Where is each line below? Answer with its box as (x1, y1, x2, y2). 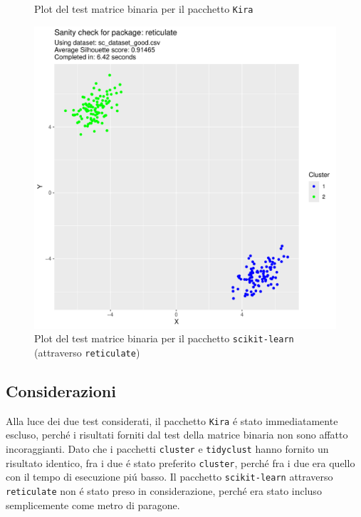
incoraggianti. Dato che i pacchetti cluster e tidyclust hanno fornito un (6, 441, 329, 456)
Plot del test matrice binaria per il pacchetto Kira (34, 1, 253, 16)
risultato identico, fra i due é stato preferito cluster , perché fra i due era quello (6, 455, 355, 470)
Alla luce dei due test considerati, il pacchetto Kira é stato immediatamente (6, 413, 338, 428)
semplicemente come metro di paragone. (6, 497, 180, 512)
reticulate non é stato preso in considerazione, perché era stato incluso (6, 483, 322, 498)
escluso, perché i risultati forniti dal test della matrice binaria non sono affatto (6, 427, 348, 442)
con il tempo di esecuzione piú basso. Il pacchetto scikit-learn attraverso (6, 469, 333, 484)
